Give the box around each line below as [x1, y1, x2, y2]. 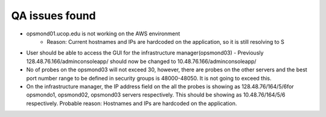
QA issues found [11, 9, 96, 22]
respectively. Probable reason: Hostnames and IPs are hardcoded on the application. [26, 100, 237, 107]
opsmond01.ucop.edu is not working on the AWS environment [26, 30, 181, 37]
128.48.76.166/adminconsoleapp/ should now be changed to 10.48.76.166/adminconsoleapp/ [26, 58, 257, 65]
